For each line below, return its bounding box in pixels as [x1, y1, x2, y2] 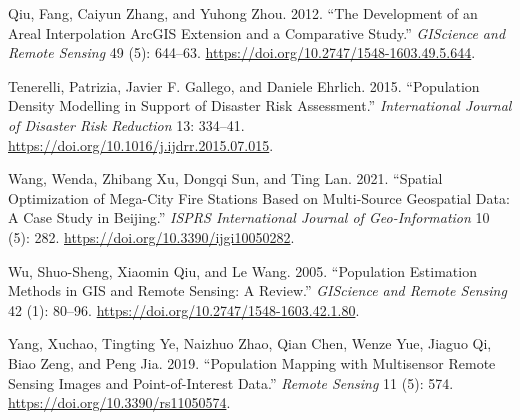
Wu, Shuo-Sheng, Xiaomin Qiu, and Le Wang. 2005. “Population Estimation [8, 260, 477, 281]
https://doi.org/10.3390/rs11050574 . [8, 392, 231, 413]
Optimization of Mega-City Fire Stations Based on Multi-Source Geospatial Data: [8, 187, 510, 208]
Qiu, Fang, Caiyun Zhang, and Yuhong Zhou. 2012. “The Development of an [8, 3, 478, 23]
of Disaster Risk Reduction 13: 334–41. [8, 114, 245, 135]
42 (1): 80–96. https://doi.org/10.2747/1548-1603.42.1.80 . [8, 299, 360, 320]
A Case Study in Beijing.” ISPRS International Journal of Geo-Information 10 [8, 207, 490, 228]
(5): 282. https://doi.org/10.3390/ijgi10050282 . [8, 226, 295, 247]
